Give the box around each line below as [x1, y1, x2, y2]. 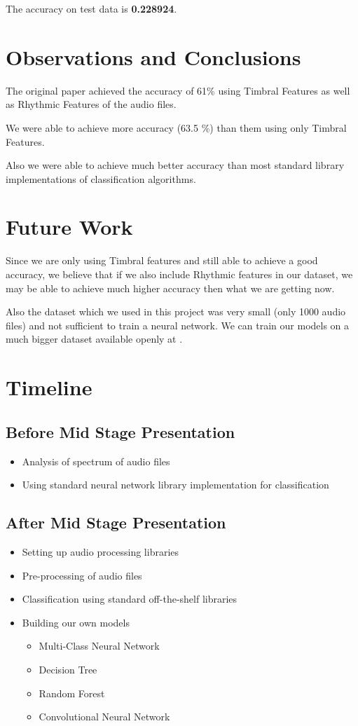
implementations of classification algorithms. [6, 171, 196, 186]
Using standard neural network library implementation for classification [22, 477, 329, 492]
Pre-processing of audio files [22, 568, 142, 582]
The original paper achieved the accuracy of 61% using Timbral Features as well [6, 83, 350, 97]
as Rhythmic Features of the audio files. [6, 97, 177, 111]
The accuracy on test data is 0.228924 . [6, 1, 177, 15]
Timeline [6, 373, 92, 402]
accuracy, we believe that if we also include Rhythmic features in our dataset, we [6, 267, 353, 281]
